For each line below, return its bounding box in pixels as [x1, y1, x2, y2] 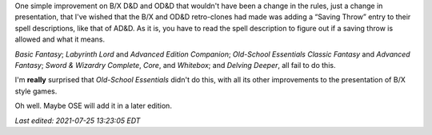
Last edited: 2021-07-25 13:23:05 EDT [14, 116, 141, 125]
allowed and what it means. [14, 34, 106, 44]
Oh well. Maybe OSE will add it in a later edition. [14, 101, 172, 111]
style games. [14, 86, 58, 96]
